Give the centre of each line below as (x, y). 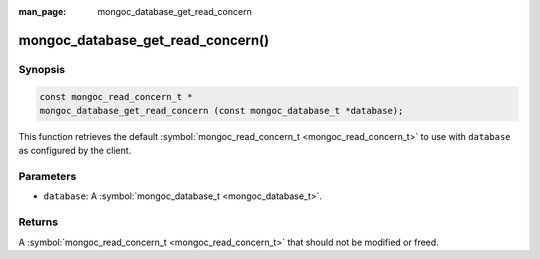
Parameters (47, 177)
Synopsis (41, 69)
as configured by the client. (75, 151)
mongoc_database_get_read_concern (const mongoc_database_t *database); (221, 110)
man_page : (42, 11)
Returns (38, 222)
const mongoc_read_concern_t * (116, 96)
